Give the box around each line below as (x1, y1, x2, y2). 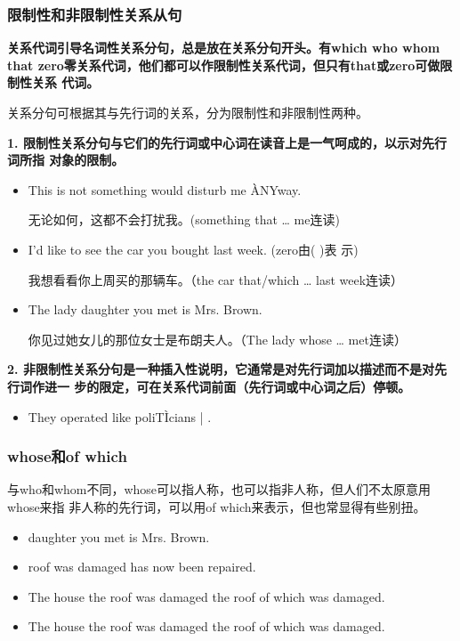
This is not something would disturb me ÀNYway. (28, 180, 302, 199)
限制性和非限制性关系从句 (7, 3, 182, 25)
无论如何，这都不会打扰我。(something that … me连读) (28, 210, 340, 229)
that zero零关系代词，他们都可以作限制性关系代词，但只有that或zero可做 (7, 55, 440, 74)
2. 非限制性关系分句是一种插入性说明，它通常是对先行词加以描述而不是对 (7, 360, 434, 378)
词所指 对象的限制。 (7, 150, 125, 169)
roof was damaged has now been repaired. (28, 557, 256, 576)
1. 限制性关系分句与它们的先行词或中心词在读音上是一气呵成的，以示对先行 (7, 133, 447, 151)
